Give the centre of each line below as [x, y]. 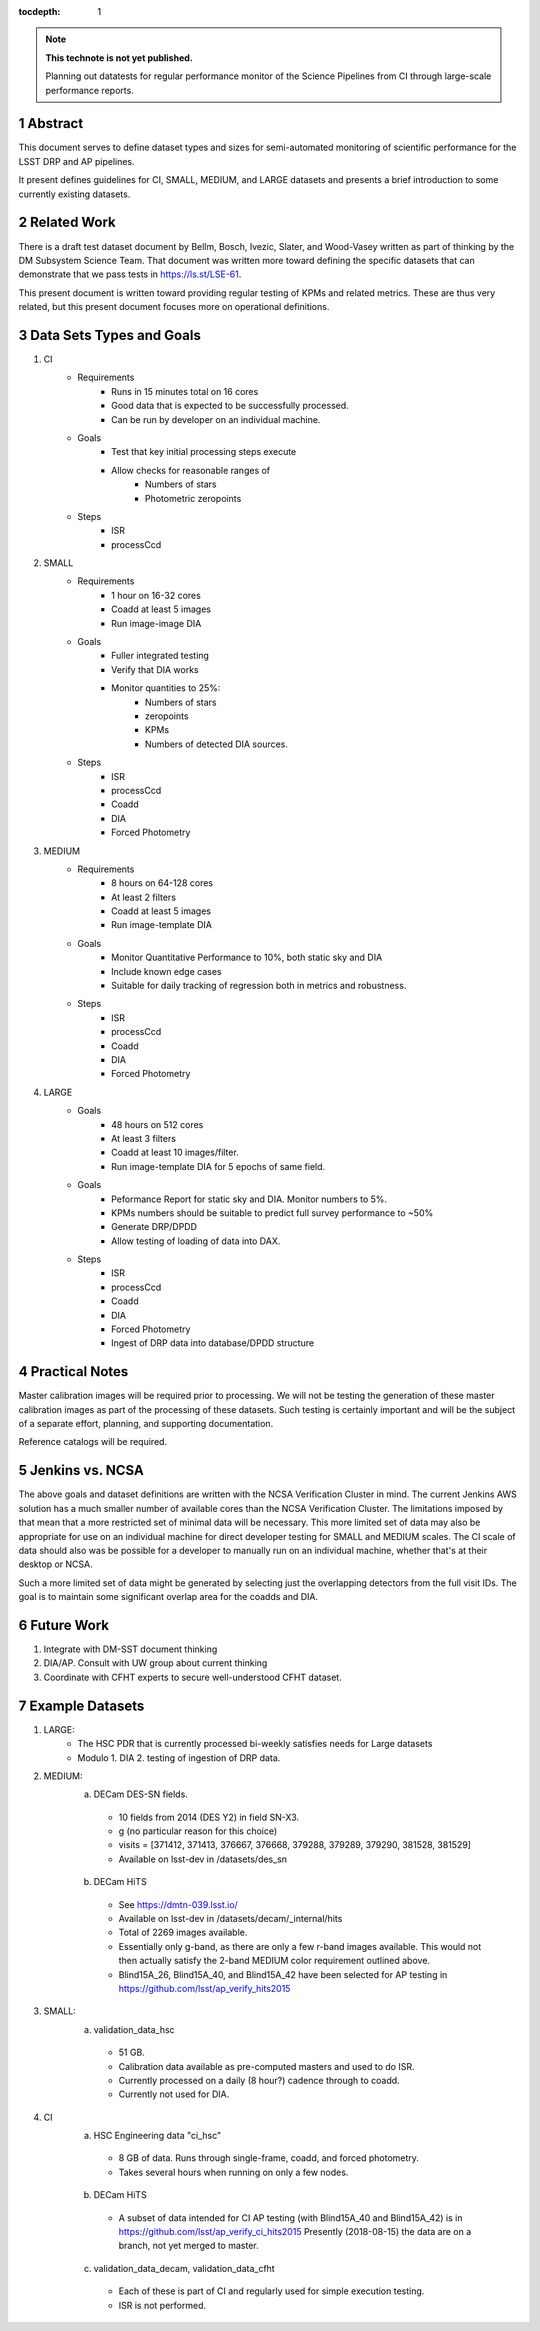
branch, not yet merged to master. [188, 2246]
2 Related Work [67, 222]
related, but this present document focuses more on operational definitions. [174, 307]
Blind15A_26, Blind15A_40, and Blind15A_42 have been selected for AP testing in [283, 1974]
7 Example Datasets [81, 1705]
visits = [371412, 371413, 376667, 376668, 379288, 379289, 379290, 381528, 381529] [295, 1845]
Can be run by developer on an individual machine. [216, 419]
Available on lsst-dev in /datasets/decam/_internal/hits [230, 1919]
